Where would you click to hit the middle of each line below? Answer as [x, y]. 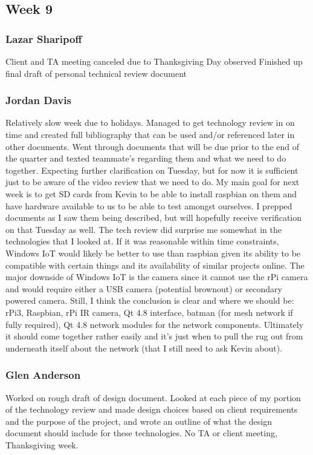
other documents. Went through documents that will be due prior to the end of [153, 146]
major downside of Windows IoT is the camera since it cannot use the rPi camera [157, 277]
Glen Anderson [43, 375]
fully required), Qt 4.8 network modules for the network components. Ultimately [155, 324]
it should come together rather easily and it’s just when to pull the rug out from [154, 336]
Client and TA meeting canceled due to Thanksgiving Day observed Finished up [154, 61]
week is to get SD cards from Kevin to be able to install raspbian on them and [151, 193]
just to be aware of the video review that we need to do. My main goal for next [153, 182]
